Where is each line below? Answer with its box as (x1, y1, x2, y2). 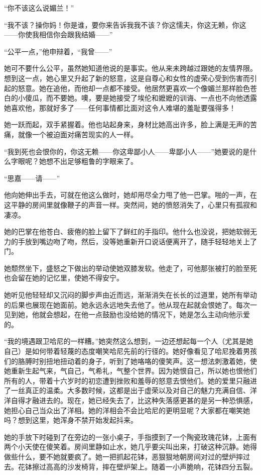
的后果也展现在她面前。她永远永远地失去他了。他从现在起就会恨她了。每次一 (4, 299, 257, 310)
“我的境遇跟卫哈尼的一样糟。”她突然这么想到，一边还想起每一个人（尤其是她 (4, 336, 253, 346)
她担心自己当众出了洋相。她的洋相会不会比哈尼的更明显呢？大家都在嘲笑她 (4, 405, 250, 415)
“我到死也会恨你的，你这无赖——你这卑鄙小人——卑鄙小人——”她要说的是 (4, 146, 250, 156)
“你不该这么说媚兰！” (4, 3, 74, 13)
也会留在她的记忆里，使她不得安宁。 (4, 272, 123, 283)
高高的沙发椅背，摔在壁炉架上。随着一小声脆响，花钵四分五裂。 (46, 461, 257, 471)
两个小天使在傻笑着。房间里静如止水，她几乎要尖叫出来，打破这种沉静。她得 (4, 441, 257, 452)
